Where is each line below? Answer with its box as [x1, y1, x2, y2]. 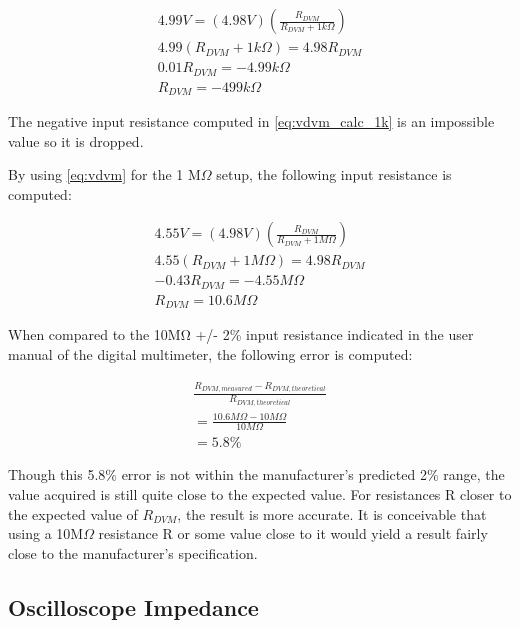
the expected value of [8, 503, 138, 524]
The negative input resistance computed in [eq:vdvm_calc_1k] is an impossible [8, 111, 495, 132]
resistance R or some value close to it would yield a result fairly [98, 523, 488, 544]
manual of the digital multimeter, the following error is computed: [8, 344, 413, 365]
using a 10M [8, 523, 84, 544]
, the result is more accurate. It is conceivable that [177, 503, 487, 524]
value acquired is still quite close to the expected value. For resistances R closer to [8, 484, 512, 505]
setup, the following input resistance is [216, 164, 452, 185]
